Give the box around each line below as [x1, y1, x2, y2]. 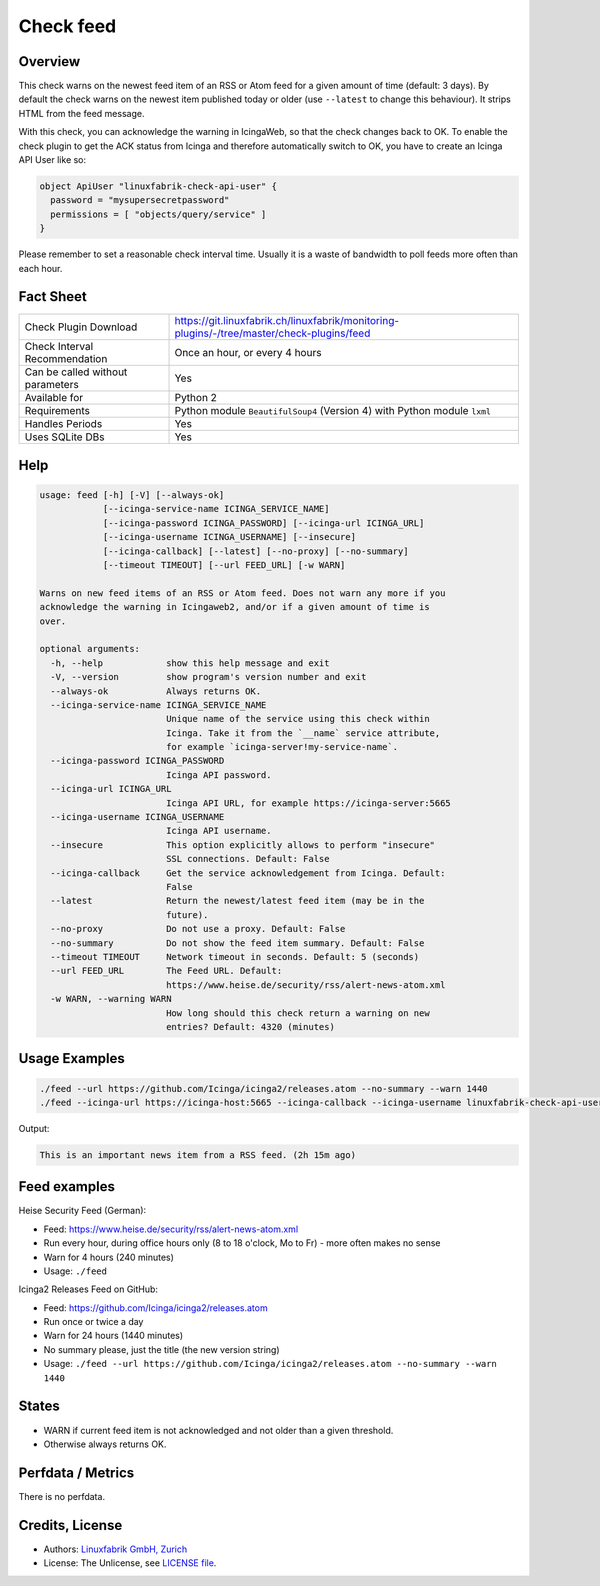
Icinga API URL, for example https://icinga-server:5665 [165, 797, 452, 809]
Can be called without [24, 365, 128, 379]
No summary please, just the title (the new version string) [43, 1343, 280, 1355]
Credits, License [18, 1516, 123, 1534]
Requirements [24, 404, 90, 418]
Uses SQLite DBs [24, 430, 105, 444]
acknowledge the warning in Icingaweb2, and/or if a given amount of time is [39, 601, 430, 613]
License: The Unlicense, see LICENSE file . [43, 1557, 217, 1569]
